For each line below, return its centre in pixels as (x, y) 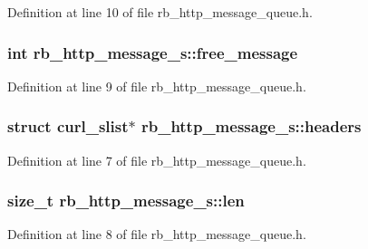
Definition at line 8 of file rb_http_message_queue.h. (157, 234)
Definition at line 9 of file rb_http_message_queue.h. (157, 86)
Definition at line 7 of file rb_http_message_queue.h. (157, 160)
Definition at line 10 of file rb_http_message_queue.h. (160, 12)
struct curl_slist (68, 126)
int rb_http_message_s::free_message (153, 52)
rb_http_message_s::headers (251, 126)
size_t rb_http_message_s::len (126, 201)
